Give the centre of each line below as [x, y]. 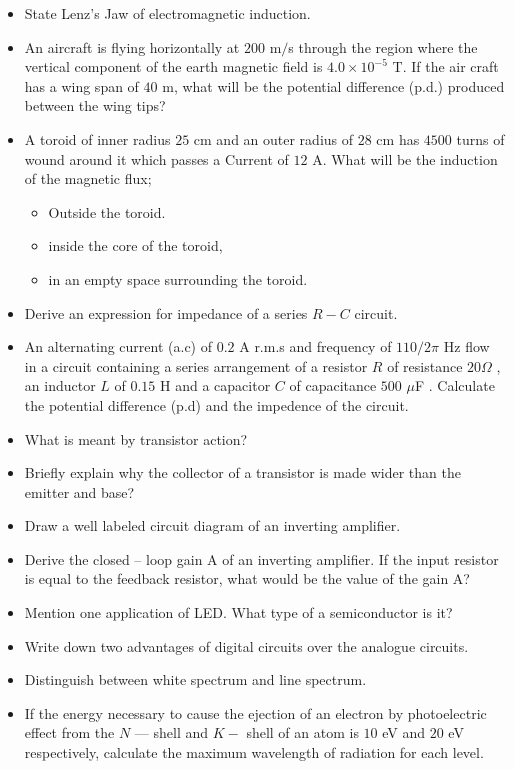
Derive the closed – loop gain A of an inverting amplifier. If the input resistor [261, 558]
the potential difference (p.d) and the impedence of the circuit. [216, 404]
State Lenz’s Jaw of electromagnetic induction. [167, 13]
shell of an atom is [302, 732]
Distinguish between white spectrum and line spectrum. [195, 679]
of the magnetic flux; [88, 178]
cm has [398, 138]
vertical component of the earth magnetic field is [173, 66]
